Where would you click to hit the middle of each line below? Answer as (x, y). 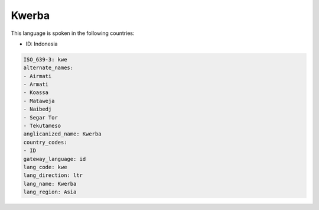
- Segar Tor (41, 117)
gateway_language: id (55, 159)
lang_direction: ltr (53, 175)
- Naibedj (38, 109)
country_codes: (45, 142)
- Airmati (38, 76)
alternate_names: (48, 68)
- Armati (36, 85)
